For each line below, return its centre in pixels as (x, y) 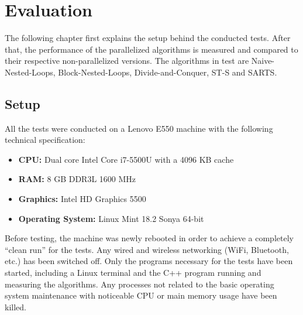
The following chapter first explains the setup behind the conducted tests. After (148, 38)
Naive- (263, 61)
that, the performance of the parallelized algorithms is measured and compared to (151, 49)
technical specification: (45, 140)
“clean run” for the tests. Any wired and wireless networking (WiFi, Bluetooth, (147, 249)
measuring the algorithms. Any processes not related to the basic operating (140, 284)
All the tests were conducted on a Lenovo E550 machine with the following (139, 128)
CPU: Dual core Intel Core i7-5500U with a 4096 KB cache (126, 159)
